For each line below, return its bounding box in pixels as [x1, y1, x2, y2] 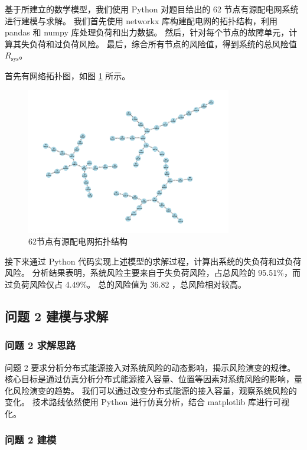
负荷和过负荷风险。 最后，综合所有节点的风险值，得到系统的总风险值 [29, 37, 297, 50]
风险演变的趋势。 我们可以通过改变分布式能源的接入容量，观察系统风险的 [12, 384, 297, 396]
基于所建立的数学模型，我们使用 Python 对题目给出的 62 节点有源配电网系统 [5, 3, 299, 15]
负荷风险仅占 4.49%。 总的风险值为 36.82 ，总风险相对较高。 [12, 278, 247, 290]
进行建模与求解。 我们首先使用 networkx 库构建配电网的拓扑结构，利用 [5, 14, 278, 27]
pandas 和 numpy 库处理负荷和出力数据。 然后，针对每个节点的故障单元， [5, 26, 289, 38]
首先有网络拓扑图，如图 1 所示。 [5, 69, 130, 81]
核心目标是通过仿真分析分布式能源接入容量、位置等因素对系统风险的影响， [5, 373, 294, 385]
